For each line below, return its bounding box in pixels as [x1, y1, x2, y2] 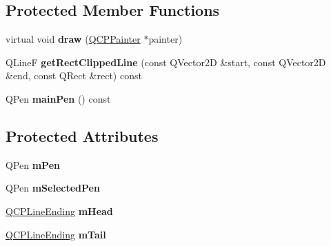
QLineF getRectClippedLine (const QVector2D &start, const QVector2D [6, 54, 326, 69]
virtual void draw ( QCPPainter [6, 32, 141, 46]
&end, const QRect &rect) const [6, 68, 142, 83]
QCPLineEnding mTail [6, 227, 106, 241]
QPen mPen [6, 157, 60, 172]
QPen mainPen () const [6, 91, 111, 105]
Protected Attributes [6, 125, 159, 146]
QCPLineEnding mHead [6, 203, 113, 218]
